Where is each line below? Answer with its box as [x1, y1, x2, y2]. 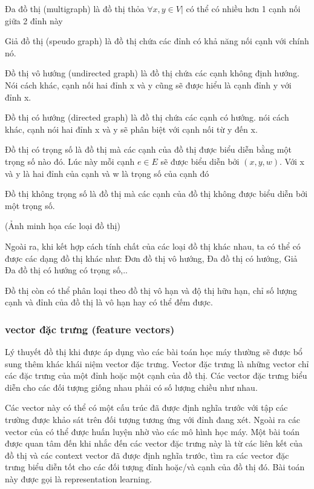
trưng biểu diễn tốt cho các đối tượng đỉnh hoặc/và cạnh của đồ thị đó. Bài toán [5, 461, 305, 473]
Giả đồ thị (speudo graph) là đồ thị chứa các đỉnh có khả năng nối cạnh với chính [5, 35, 309, 47]
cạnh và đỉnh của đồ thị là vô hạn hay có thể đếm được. [5, 296, 213, 308]
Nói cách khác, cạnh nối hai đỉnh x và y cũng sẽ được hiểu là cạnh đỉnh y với [5, 78, 292, 91]
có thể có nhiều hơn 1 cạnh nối [186, 2, 301, 15]
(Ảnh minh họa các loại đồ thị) [5, 219, 120, 232]
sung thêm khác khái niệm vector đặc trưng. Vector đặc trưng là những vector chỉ [5, 357, 309, 370]
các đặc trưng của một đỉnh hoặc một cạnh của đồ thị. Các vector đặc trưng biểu [5, 369, 307, 382]
